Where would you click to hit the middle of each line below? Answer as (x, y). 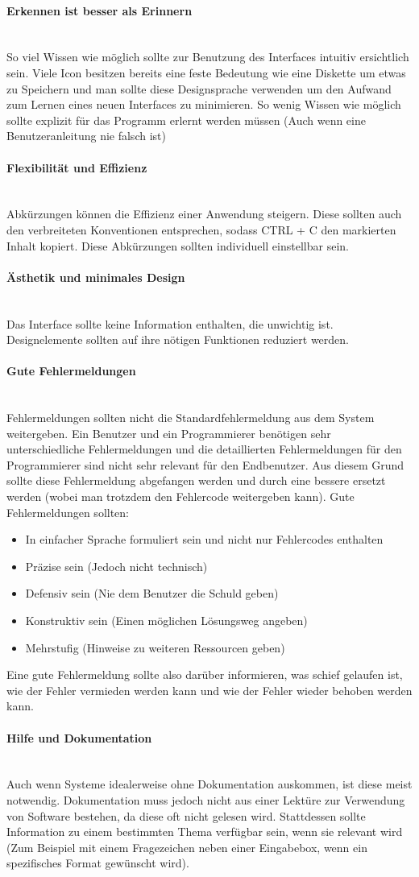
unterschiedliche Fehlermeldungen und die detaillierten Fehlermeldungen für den (204, 449)
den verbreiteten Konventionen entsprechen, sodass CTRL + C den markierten (201, 229)
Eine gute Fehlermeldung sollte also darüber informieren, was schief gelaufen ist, (205, 674)
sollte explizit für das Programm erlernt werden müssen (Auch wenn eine (186, 120)
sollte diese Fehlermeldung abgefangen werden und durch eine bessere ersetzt (196, 480)
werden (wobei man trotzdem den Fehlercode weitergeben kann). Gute (180, 496)
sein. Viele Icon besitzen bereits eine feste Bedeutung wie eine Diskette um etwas (206, 72)
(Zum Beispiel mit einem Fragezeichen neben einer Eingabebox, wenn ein (187, 847)
